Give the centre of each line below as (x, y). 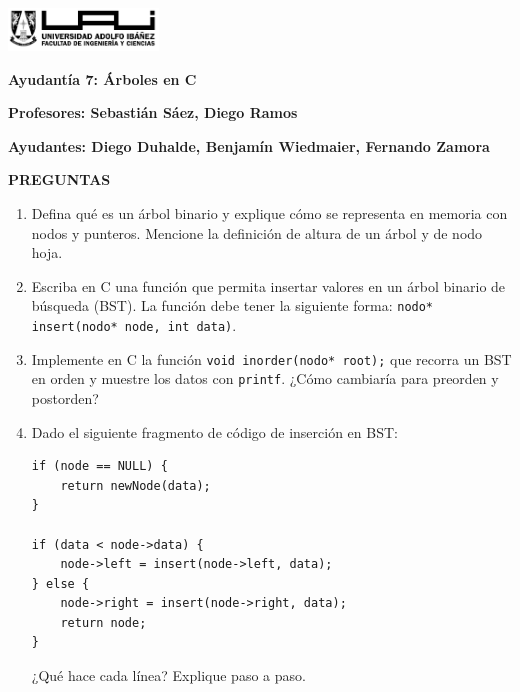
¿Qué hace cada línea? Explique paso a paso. (168, 675)
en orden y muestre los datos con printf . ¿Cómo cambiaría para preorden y (265, 378)
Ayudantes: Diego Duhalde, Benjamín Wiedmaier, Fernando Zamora (249, 145)
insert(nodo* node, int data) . (134, 324)
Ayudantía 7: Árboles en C (102, 78)
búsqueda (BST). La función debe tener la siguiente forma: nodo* (232, 305)
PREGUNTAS (59, 179)
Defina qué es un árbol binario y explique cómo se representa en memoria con (269, 212)
